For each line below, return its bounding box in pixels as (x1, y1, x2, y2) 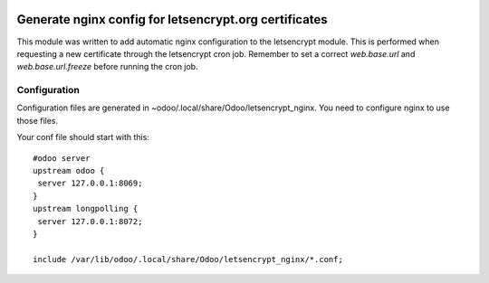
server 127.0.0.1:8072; (37, 216, 143, 226)
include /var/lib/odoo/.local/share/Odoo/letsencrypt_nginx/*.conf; (33, 254, 343, 264)
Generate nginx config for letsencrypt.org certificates (16, 12, 328, 27)
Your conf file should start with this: (16, 132, 149, 143)
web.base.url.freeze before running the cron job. (16, 61, 198, 72)
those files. (16, 115, 59, 126)
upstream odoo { (33, 165, 105, 175)
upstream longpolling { (33, 203, 139, 214)
